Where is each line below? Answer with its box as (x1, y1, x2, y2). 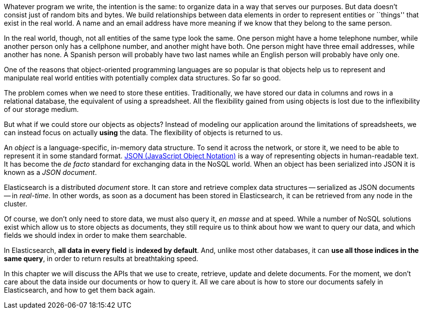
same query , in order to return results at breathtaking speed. (4, 254, 198, 263)
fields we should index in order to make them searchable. (4, 231, 187, 239)
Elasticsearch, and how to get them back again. (4, 286, 155, 294)
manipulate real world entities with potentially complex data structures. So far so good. (4, 74, 281, 82)
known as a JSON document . (4, 168, 97, 176)
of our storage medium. (4, 105, 79, 113)
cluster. (4, 200, 28, 208)
